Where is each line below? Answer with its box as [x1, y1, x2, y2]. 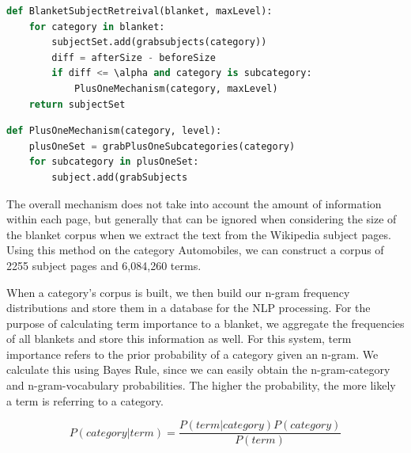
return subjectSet [28, 98, 126, 110]
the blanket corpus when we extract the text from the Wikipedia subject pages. [6, 226, 391, 242]
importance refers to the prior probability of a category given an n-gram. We [6, 345, 379, 362]
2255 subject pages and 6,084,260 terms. [6, 257, 202, 273]
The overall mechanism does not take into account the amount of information [6, 195, 382, 211]
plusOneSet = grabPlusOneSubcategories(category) [28, 140, 296, 152]
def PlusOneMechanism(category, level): [6, 125, 222, 137]
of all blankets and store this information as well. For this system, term [6, 330, 352, 347]
